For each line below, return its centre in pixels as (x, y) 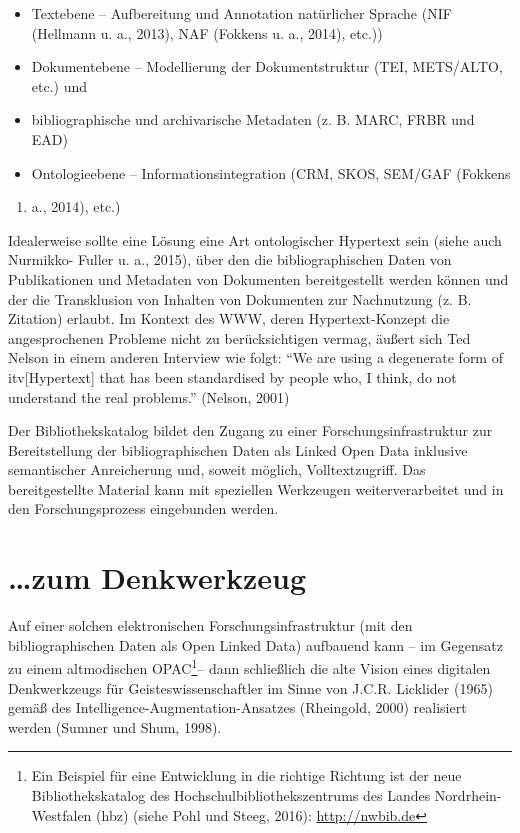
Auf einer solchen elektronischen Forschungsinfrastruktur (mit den (210, 625)
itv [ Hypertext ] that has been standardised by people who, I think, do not (232, 376)
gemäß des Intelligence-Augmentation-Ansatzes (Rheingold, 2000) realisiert (237, 707)
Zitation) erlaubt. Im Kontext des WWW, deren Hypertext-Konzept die (229, 318)
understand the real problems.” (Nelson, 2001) (149, 396)
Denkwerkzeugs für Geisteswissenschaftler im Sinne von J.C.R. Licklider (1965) (250, 687)
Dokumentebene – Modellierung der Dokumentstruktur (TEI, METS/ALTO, (267, 66)
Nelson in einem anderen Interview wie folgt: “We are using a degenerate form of (255, 357)
